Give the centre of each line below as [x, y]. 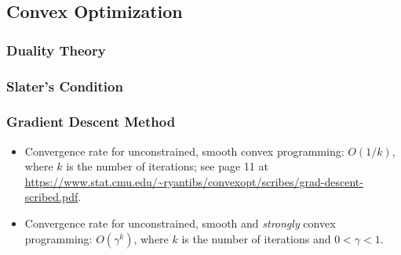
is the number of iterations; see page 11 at [167, 166]
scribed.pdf [51, 197]
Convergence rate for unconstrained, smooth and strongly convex [180, 223]
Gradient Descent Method [91, 122]
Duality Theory [56, 50]
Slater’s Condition [65, 86]
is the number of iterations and [256, 238]
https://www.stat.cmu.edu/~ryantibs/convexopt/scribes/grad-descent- [194, 181]
